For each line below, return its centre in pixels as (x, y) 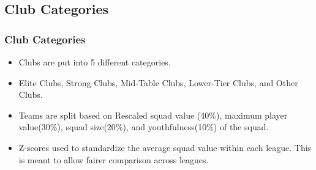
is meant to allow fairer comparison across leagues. (114, 159)
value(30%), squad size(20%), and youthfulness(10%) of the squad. (144, 127)
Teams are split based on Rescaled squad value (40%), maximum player (153, 115)
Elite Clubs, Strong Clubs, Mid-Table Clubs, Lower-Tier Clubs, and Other (158, 82)
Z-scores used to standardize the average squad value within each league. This (165, 147)
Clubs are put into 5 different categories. (95, 62)
